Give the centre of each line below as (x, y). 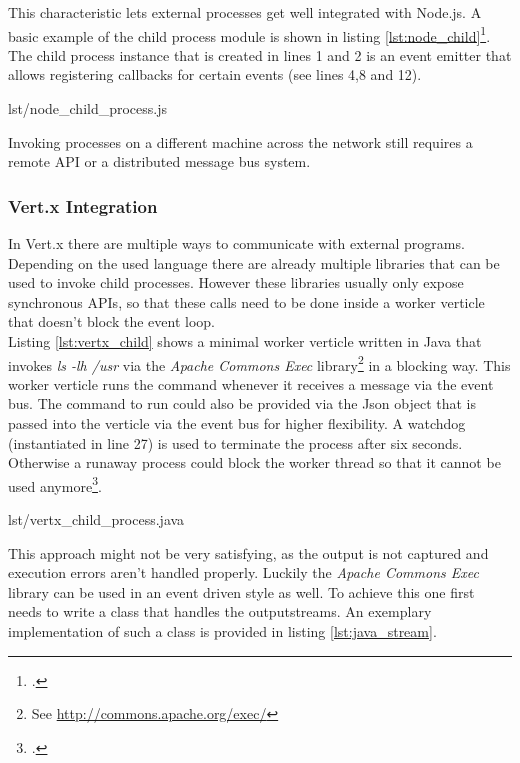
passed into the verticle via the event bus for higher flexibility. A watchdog (237, 423)
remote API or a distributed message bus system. (159, 161)
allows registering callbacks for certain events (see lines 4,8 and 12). (215, 74)
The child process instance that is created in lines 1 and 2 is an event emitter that (260, 54)
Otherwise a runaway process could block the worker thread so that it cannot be (254, 462)
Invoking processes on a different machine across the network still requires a (240, 141)
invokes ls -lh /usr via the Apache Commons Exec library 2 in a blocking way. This (259, 363)
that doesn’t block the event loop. (111, 321)
